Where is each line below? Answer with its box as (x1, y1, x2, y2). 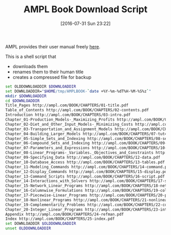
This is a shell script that (5, 53, 56, 60)
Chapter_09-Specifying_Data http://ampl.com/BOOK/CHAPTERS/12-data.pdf (5, 155, 160, 160)
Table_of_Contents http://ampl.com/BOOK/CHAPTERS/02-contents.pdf (5, 108, 149, 113)
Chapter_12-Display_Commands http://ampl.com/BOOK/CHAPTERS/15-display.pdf (5, 169, 169, 174)
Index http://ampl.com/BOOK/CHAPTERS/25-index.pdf (5, 216, 115, 222)
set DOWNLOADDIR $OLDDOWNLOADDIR (5, 221, 76, 226)
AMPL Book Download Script (23, 4, 148, 15)
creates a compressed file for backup (12, 74, 92, 80)
